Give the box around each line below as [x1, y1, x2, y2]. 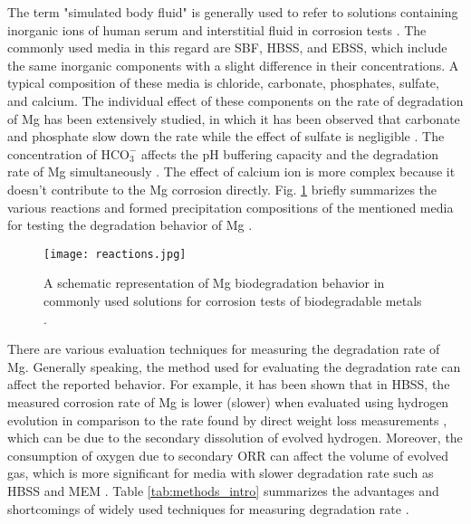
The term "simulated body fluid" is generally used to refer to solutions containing [7, 3, 458, 21]
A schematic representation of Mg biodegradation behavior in [43, 273, 385, 292]
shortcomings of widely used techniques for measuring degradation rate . [7, 499, 409, 518]
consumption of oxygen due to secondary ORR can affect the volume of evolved [7, 445, 449, 464]
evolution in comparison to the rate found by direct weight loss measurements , [7, 410, 447, 429]
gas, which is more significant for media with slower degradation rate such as [7, 463, 434, 482]
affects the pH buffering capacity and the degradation [141, 144, 439, 163]
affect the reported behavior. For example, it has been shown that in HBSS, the [7, 375, 450, 394]
